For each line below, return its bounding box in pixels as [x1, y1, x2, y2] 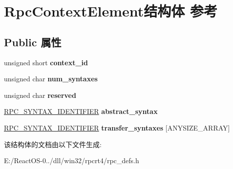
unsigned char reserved [4, 90, 76, 100]
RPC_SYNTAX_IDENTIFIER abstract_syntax [4, 106, 158, 116]
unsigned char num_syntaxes [4, 74, 98, 84]
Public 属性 [4, 34, 62, 49]
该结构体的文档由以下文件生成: [4, 139, 102, 149]
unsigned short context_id [4, 57, 88, 67]
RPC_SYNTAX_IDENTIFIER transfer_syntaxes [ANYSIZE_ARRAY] [4, 122, 230, 132]
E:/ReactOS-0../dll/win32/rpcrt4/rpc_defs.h [4, 155, 139, 166]
